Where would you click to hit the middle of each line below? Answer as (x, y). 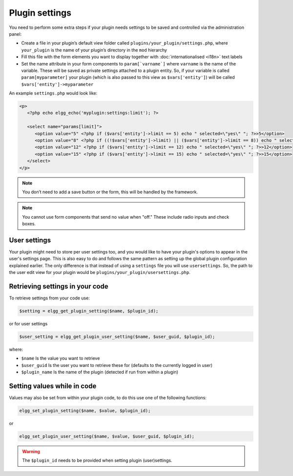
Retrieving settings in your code (59, 286)
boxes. (29, 224)
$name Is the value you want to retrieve (61, 358)
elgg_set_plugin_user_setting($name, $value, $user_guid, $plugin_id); (107, 436)
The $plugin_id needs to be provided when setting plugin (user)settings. (97, 460)
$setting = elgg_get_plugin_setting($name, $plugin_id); (89, 311)
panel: (15, 34)
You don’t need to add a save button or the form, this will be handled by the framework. (110, 192)
